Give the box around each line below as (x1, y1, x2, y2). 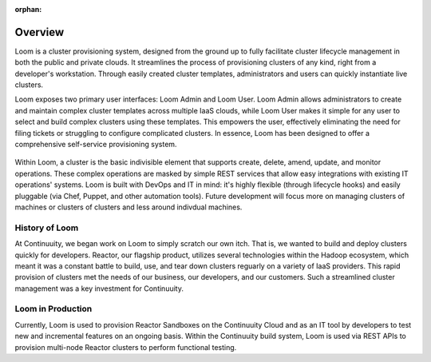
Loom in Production (14, 304, 93, 315)
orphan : (14, 5, 42, 14)
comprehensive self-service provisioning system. (14, 140, 177, 149)
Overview (14, 25, 65, 39)
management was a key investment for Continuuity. (14, 284, 184, 293)
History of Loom (14, 222, 79, 233)
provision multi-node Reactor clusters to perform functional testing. (14, 342, 237, 352)
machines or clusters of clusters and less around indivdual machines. (14, 202, 243, 212)
